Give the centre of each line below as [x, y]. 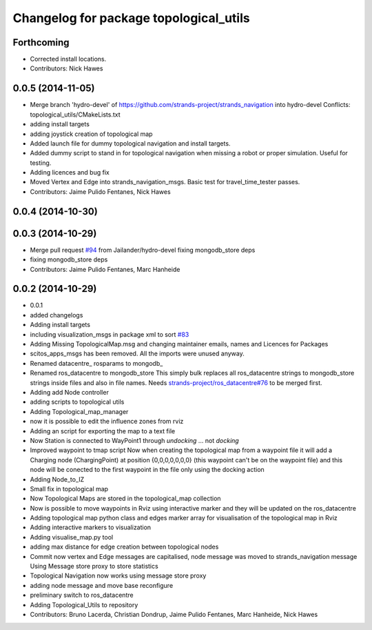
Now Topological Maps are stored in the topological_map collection [125, 499]
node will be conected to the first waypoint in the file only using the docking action [147, 470]
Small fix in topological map [69, 489]
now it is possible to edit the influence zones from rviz [107, 422]
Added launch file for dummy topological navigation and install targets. [130, 143]
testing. [41, 163]
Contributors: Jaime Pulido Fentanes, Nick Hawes [101, 191]
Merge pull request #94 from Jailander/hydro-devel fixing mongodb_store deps [143, 250]
